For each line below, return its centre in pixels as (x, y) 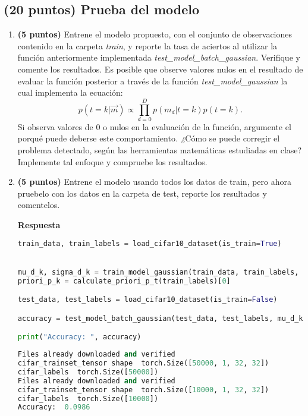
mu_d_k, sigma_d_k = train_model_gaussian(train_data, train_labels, (158, 272)
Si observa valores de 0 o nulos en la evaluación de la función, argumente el (154, 126)
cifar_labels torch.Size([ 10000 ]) (88, 398)
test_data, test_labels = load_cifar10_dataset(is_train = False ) (147, 300)
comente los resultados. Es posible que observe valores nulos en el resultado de (160, 69)
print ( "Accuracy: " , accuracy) (79, 337)
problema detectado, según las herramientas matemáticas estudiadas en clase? (160, 150)
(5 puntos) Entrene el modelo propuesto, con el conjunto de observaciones (155, 34)
